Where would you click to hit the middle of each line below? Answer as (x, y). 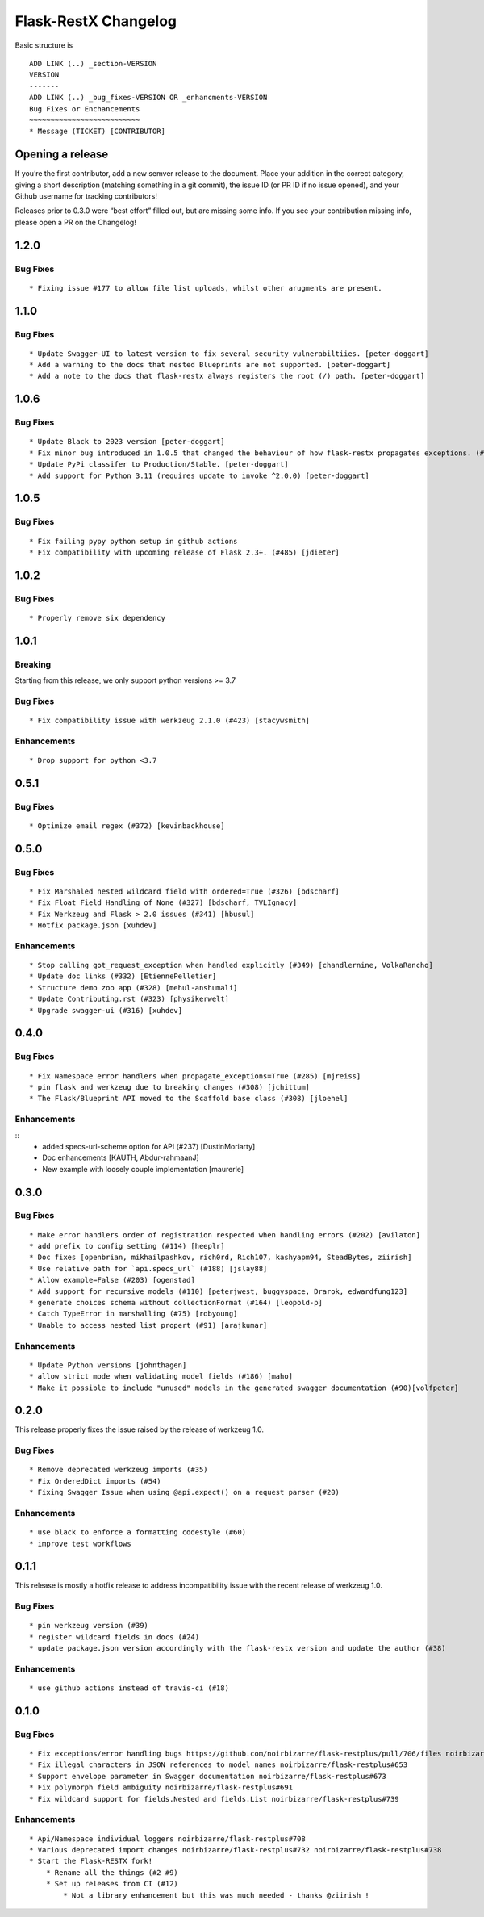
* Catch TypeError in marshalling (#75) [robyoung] (134, 1314)
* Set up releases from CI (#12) (112, 1884)
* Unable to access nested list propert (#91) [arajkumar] (148, 1325)
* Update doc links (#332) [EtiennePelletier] (123, 976)
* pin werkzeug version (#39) (89, 1626)
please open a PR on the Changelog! (75, 222)
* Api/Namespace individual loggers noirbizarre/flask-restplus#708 (167, 1839)
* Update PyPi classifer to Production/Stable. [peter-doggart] (159, 465)
